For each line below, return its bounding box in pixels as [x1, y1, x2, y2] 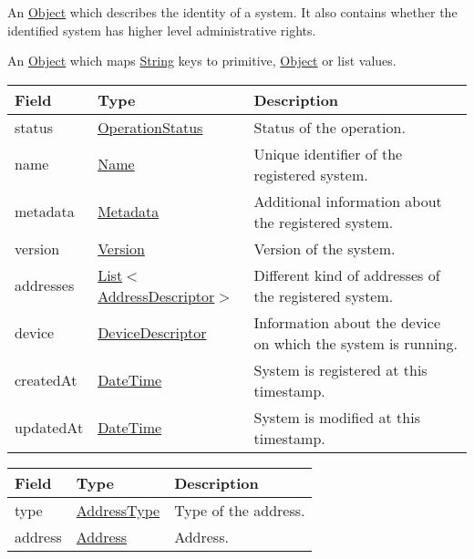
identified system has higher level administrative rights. [7, 20, 316, 39]
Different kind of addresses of [253, 264, 440, 285]
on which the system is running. [253, 332, 458, 354]
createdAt [15, 369, 77, 391]
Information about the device [253, 311, 440, 333]
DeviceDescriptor [98, 322, 207, 344]
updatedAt [15, 417, 84, 439]
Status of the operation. [253, 116, 406, 138]
